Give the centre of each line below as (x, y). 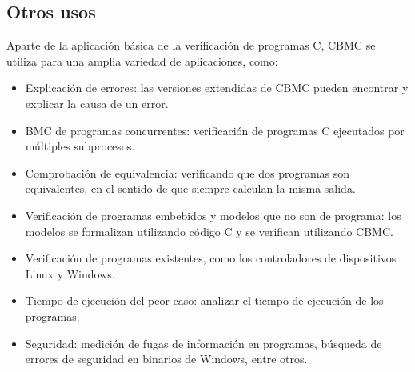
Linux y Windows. (70, 273)
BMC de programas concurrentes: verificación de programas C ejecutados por (215, 130)
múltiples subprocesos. (80, 146)
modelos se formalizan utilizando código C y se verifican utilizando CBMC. (209, 231)
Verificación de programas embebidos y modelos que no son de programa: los (213, 215)
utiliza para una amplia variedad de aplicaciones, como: (142, 60)
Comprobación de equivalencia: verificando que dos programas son (188, 172)
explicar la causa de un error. (97, 103)
